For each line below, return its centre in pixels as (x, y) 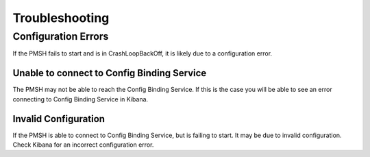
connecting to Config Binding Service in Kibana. (81, 99)
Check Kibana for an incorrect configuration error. (83, 145)
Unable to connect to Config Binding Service (110, 73)
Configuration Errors (61, 36)
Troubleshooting (61, 18)
